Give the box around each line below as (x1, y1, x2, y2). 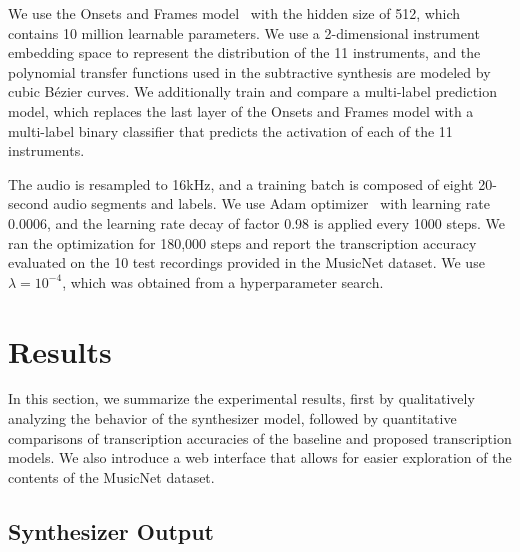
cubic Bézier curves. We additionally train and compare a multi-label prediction (8, 81, 497, 102)
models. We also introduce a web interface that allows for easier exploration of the (8, 447, 512, 468)
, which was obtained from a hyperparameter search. (62, 271, 384, 292)
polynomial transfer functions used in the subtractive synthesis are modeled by (8, 61, 491, 82)
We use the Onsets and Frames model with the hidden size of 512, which (8, 3, 461, 23)
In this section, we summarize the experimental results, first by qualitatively (8, 388, 475, 409)
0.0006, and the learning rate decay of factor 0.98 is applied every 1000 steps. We (8, 212, 505, 233)
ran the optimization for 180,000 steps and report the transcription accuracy (8, 232, 477, 253)
